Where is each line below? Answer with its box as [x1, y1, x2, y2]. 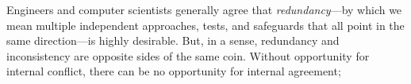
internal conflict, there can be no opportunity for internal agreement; [6, 63, 341, 79]
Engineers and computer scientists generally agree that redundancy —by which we [6, 2, 402, 17]
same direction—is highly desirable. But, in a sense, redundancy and [6, 32, 340, 49]
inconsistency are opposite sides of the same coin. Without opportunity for [6, 47, 370, 64]
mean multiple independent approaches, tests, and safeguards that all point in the [6, 16, 405, 33]
